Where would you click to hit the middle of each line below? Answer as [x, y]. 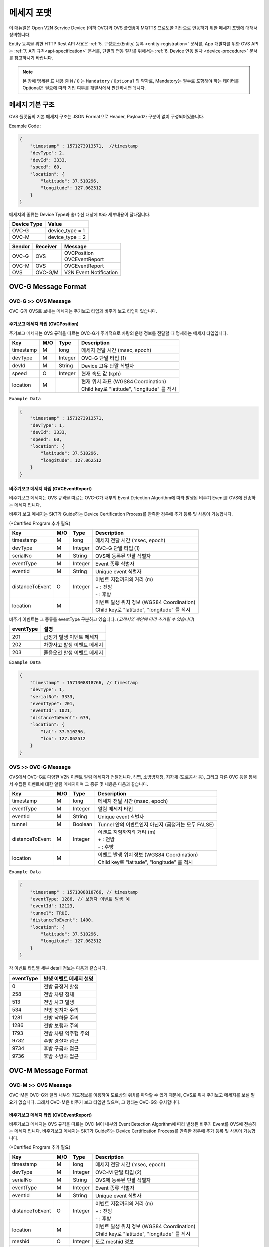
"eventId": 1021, [51, 711]
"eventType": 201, [53, 704]
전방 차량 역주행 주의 [67, 1033]
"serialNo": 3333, [53, 697]
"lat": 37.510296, [63, 731]
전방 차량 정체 [59, 994]
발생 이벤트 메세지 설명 [68, 979]
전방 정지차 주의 [61, 1010]
